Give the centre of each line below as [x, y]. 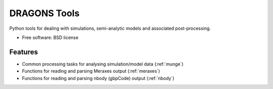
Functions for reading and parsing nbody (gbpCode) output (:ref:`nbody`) [98, 78]
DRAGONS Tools [44, 13]
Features [24, 52]
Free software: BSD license [50, 37]
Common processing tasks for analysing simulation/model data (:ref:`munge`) [103, 64]
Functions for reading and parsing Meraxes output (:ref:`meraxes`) [91, 71]
